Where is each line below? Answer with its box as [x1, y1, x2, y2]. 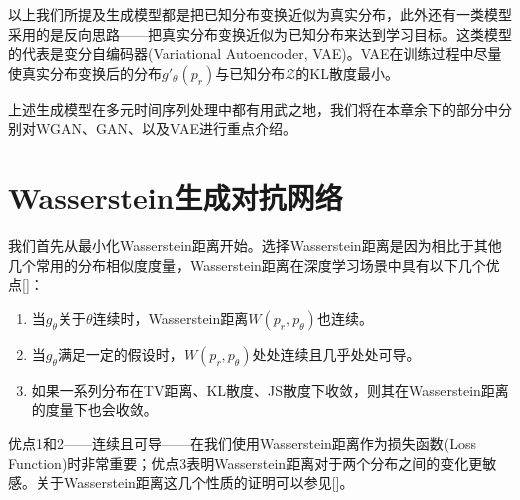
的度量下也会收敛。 [31, 399, 158, 420]
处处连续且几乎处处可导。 [252, 343, 421, 364]
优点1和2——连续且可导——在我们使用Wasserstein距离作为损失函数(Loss [8, 433, 477, 454]
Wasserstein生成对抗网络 [8, 177, 343, 218]
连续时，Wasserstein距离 [92, 307, 249, 328]
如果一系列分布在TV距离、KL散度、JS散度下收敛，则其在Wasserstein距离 [31, 379, 509, 400]
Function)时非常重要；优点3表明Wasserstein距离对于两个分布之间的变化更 [8, 452, 483, 473]
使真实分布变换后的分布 [8, 62, 162, 83]
